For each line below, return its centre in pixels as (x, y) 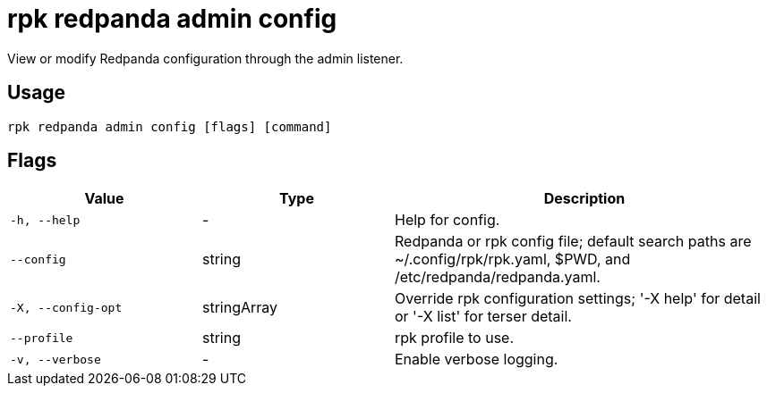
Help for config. (447, 220)
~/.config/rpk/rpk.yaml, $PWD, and (513, 259)
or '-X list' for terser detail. (483, 317)
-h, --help (45, 220)
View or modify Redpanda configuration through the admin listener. (205, 58)
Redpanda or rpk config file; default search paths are (573, 242)
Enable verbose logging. (477, 360)
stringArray (240, 308)
